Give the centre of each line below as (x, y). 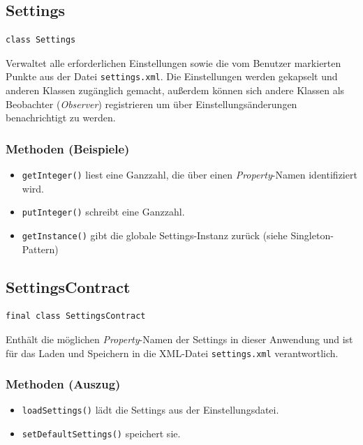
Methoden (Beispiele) (68, 148)
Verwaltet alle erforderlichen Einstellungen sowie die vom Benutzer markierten (173, 62)
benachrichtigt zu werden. (61, 118)
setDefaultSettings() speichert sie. (101, 433)
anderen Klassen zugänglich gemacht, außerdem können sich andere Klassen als (175, 90)
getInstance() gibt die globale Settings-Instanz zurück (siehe (155, 235)
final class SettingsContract (76, 316)
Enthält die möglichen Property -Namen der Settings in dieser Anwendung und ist (179, 339)
